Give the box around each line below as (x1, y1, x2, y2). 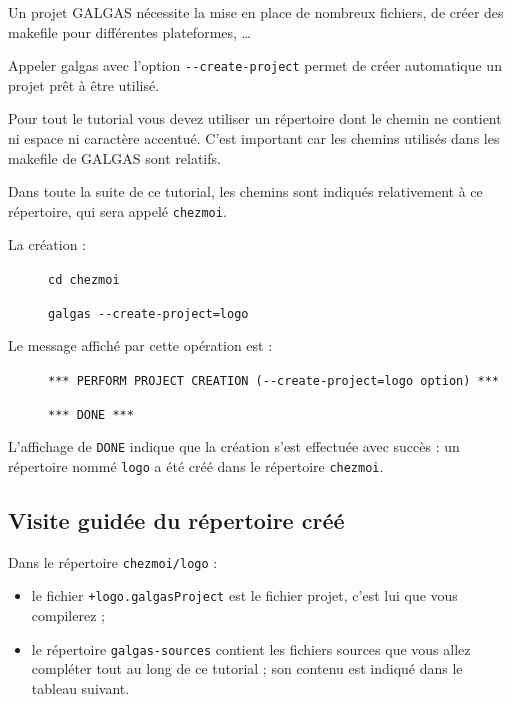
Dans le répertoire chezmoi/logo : (8, 551, 218, 572)
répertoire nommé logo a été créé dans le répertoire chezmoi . (8, 455, 384, 476)
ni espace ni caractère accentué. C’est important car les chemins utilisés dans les (8, 128, 500, 149)
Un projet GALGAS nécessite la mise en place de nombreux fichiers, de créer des (8, 2, 504, 22)
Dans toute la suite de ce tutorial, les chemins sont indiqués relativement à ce (8, 181, 483, 202)
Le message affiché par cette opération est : (8, 335, 273, 356)
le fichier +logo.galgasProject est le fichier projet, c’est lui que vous (31, 585, 458, 606)
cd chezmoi (48, 273, 120, 288)
